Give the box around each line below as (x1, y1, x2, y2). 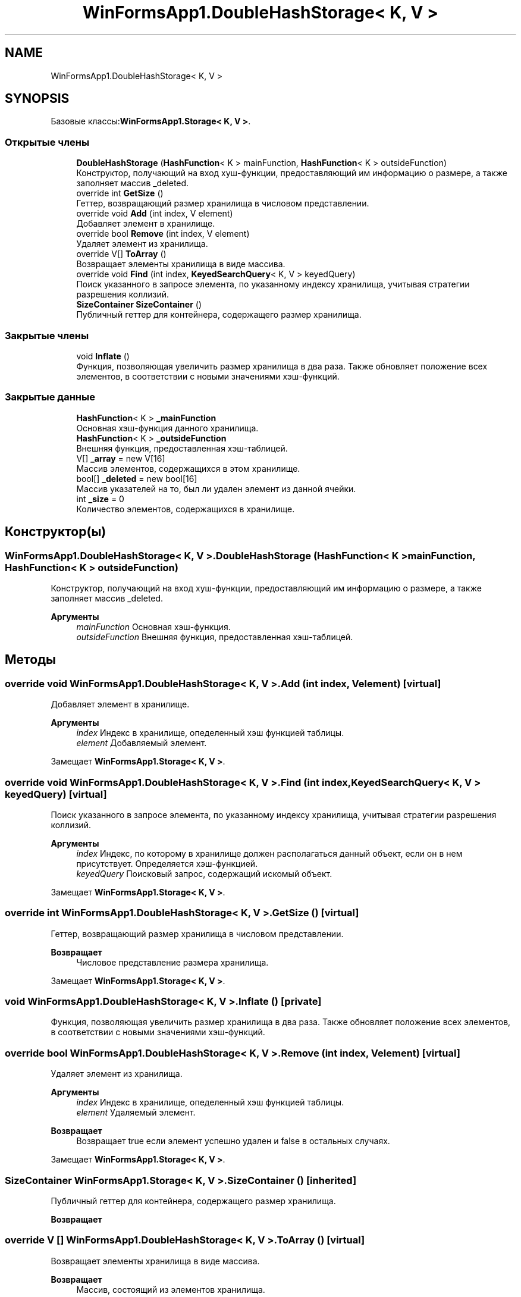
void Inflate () (76, 350, 130, 361)
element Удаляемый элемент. (76, 1107, 196, 1118)
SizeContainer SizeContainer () (76, 299, 202, 310)
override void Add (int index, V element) (76, 208, 233, 219)
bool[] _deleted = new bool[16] (76, 473, 197, 484)
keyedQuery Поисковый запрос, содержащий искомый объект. (76, 868, 332, 879)
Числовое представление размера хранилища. (76, 957, 269, 967)
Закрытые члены (5, 329, 89, 342)
